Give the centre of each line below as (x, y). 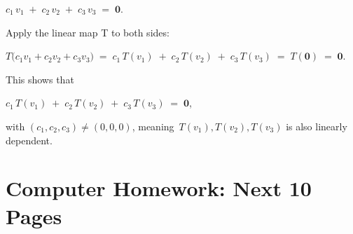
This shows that (40, 79)
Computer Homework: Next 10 (159, 188)
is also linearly (317, 126)
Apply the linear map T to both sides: (88, 32)
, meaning (153, 126)
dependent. (29, 140)
